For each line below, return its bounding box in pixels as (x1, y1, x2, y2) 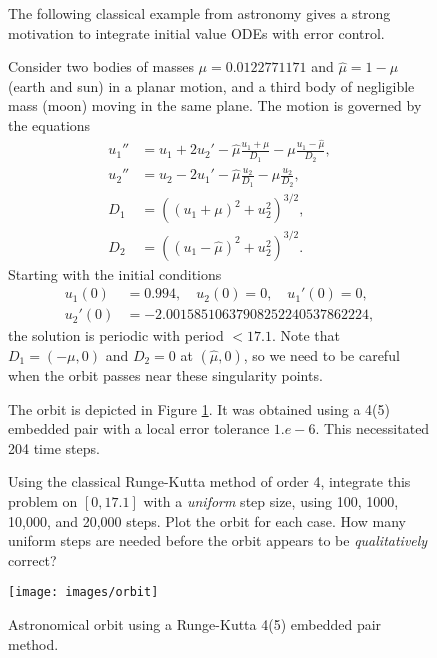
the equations (8, 114, 91, 135)
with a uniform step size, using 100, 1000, (143, 490, 399, 511)
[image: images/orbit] (8, 585, 159, 600)
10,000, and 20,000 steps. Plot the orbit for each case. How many (8, 510, 406, 531)
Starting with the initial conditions (8, 263, 222, 284)
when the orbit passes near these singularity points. (8, 365, 323, 385)
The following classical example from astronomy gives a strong (8, 3, 391, 23)
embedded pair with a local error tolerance (8, 418, 270, 439)
